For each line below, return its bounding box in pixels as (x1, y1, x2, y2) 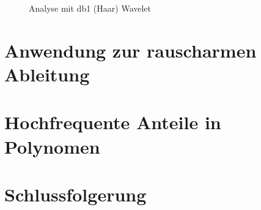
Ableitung (4, 61, 90, 86)
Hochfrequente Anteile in (4, 110, 221, 135)
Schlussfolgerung (4, 181, 147, 206)
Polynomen (4, 133, 100, 159)
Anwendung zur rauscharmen (4, 37, 257, 62)
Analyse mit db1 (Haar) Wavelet (29, 2, 152, 14)
